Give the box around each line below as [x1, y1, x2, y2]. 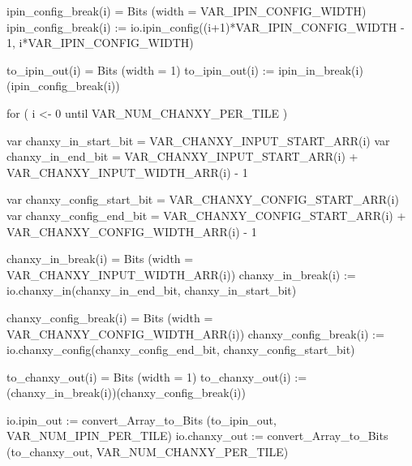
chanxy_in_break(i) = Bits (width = [6, 250, 194, 267]
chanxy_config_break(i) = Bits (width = [6, 309, 213, 326]
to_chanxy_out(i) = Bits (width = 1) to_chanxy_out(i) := [6, 368, 307, 385]
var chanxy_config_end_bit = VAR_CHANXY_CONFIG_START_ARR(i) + [6, 206, 406, 223]
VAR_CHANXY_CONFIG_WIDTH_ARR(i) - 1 [6, 222, 257, 239]
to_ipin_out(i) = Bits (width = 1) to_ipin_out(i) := [6, 61, 275, 78]
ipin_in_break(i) [278, 61, 363, 78]
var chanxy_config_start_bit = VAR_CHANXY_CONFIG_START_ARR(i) [6, 191, 399, 208]
